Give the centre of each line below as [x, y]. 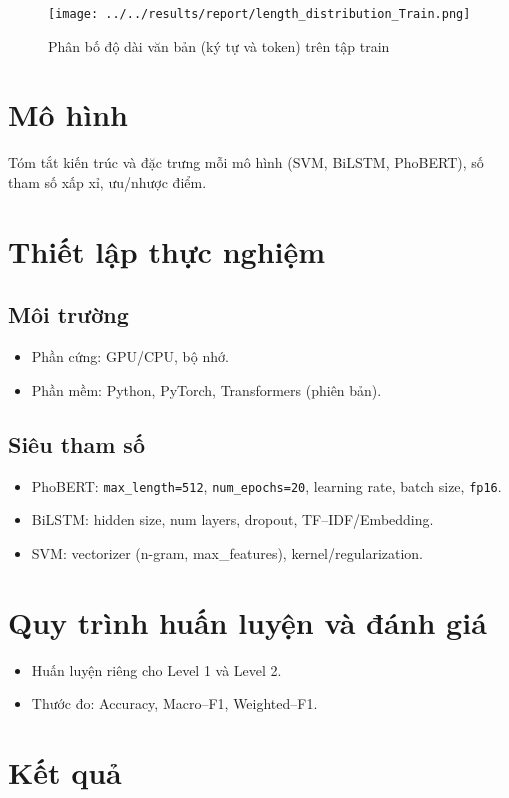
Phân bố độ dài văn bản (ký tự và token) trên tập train [219, 45]
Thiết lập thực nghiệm [167, 250]
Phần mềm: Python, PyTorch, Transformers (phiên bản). [206, 389]
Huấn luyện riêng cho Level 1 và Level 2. [156, 669]
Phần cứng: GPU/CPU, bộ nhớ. [130, 356]
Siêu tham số [76, 443]
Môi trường [68, 314]
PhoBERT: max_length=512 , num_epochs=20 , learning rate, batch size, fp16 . [266, 485]
